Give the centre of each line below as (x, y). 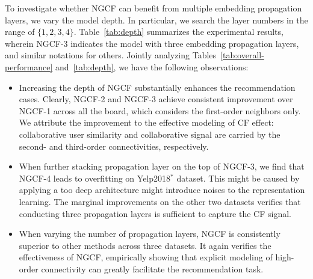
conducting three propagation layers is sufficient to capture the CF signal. (155, 213)
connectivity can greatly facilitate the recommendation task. (152, 268)
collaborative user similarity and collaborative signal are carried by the (150, 134)
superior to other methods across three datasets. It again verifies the (145, 245)
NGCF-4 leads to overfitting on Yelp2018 (95, 178)
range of (20, 32)
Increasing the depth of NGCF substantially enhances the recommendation (157, 87)
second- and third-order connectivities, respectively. (114, 146)
